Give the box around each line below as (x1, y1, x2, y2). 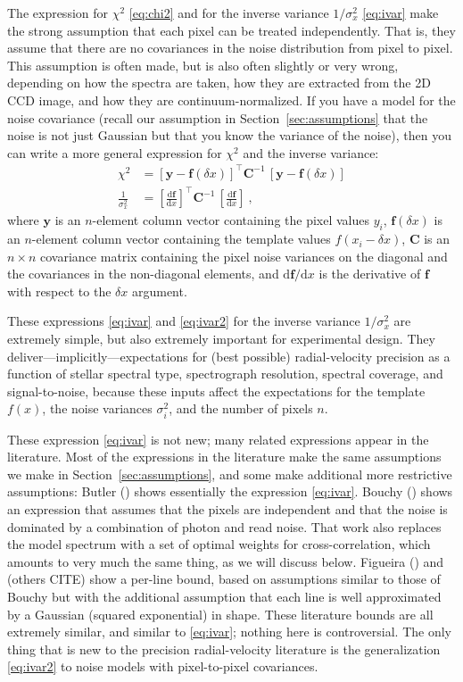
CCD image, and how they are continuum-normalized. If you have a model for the (7, 90, 456, 109)
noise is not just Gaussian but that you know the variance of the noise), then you (7, 126, 451, 145)
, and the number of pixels (169, 399, 313, 418)
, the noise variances (42, 399, 153, 418)
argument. (131, 281, 187, 300)
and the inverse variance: (243, 143, 379, 162)
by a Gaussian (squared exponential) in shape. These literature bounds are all (7, 604, 434, 623)
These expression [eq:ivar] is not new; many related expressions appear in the (7, 429, 429, 448)
